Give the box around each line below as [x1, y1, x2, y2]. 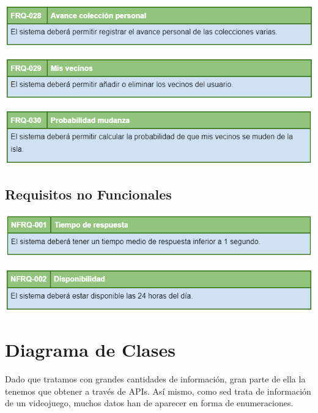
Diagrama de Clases [5, 337, 176, 362]
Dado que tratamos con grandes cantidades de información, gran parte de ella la [5, 373, 306, 385]
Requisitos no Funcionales [5, 184, 172, 203]
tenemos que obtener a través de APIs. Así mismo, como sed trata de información [5, 384, 311, 397]
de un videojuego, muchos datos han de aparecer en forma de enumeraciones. [5, 396, 294, 409]
